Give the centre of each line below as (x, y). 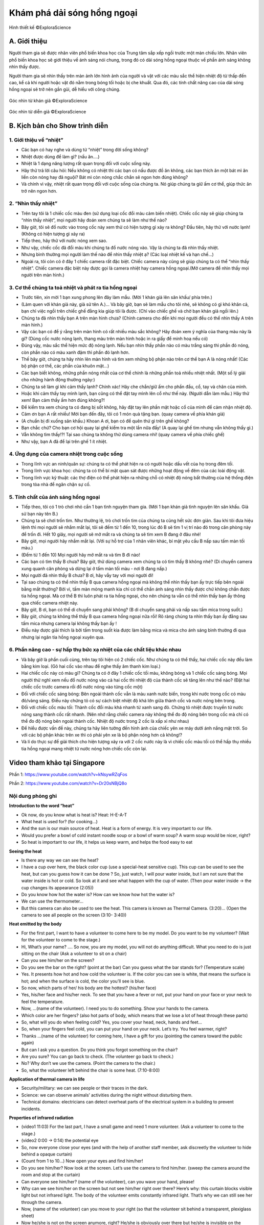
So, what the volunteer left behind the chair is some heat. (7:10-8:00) (90, 1070)
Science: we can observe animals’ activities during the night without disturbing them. (107, 1095)
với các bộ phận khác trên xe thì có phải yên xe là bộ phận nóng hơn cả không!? (102, 735)
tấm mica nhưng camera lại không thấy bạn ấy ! (69, 623)
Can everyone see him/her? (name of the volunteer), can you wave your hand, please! (108, 1181)
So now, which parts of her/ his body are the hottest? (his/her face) (89, 988)
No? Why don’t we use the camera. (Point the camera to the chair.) (88, 1063)
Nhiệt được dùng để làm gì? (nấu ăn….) (60, 156)
